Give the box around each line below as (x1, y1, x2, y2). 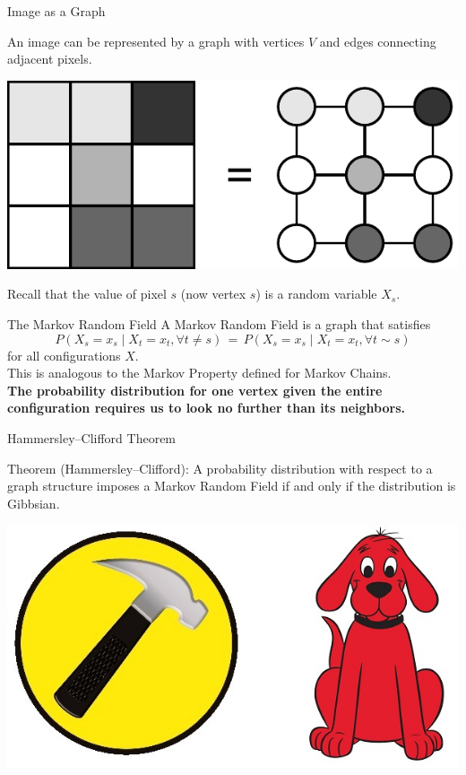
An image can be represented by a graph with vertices (7, 31, 305, 50)
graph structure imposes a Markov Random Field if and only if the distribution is (7, 476, 456, 495)
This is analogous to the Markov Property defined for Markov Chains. (7, 363, 392, 382)
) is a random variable (255, 284, 377, 303)
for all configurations (7, 345, 121, 364)
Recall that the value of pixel (7, 284, 167, 303)
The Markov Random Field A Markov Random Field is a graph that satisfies (7, 314, 431, 333)
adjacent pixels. (7, 49, 92, 68)
